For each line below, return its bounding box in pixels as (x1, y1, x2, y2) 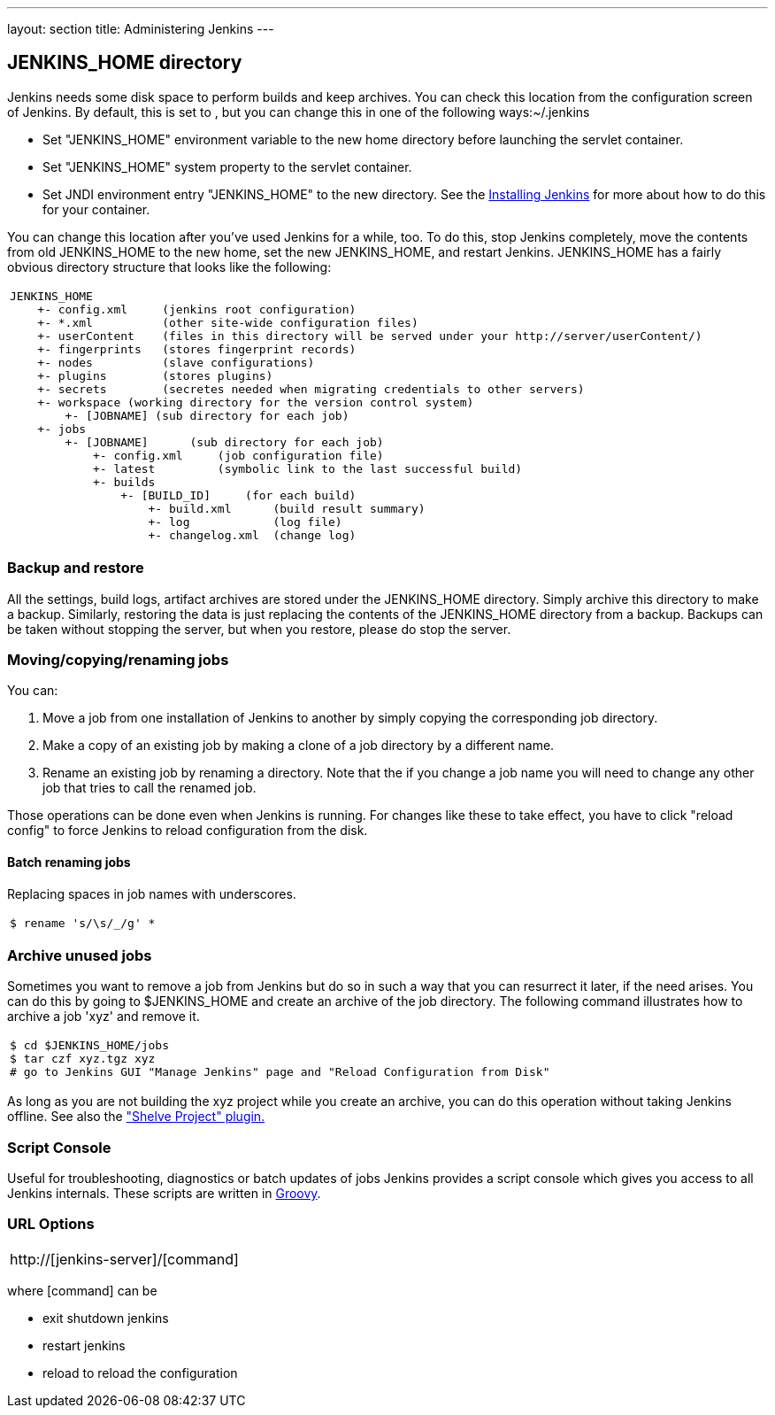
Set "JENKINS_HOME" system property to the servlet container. (42, 159, 412, 174)
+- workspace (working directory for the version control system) (37, 395, 474, 409)
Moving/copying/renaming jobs (7, 650, 229, 669)
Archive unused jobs (7, 946, 152, 964)
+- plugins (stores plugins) (37, 368, 273, 383)
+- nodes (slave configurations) (37, 355, 315, 369)
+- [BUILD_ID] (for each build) (120, 488, 357, 502)
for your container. (42, 201, 150, 217)
